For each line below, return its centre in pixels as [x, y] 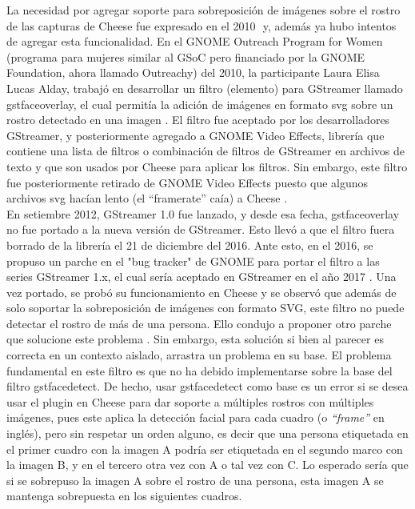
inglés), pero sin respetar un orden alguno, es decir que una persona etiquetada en [207, 433]
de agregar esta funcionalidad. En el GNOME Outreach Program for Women [195, 41]
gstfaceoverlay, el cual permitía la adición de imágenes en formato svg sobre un [200, 104]
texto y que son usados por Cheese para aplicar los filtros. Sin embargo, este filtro [207, 166]
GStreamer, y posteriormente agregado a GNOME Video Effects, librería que [196, 135]
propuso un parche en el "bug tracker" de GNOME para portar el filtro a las [193, 261]
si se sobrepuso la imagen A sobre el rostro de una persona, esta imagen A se [195, 480]
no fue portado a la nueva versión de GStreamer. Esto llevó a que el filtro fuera [201, 229]
